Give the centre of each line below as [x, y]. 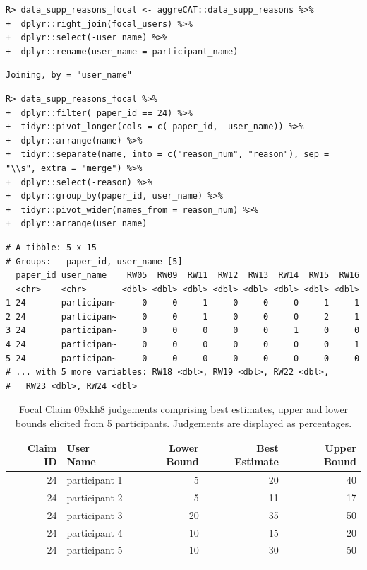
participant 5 [95, 550]
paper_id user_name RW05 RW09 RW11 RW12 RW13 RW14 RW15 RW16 [188, 275]
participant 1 [95, 480]
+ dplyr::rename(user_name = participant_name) [122, 51]
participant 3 [95, 514]
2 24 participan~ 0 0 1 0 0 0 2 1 [183, 316]
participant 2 [95, 497]
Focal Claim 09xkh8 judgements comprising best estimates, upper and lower [183, 409]
